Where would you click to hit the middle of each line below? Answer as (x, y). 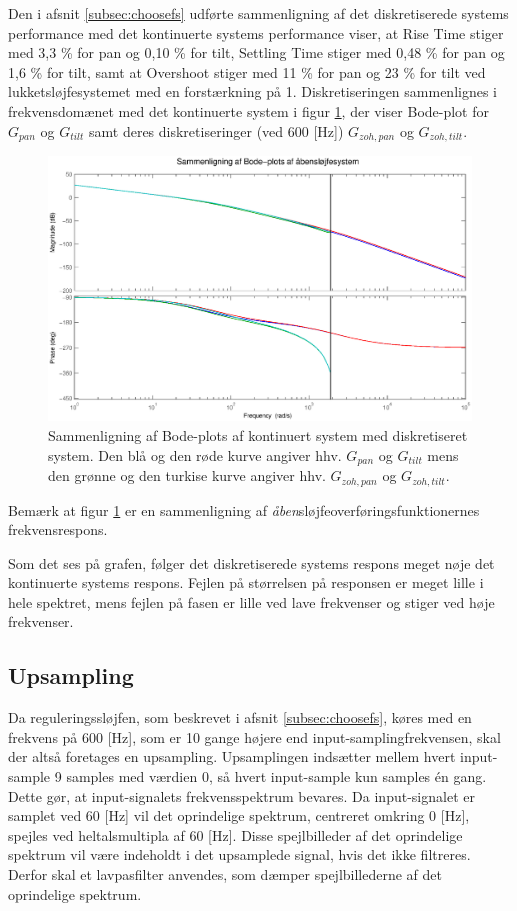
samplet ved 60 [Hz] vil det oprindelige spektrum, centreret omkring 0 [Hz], (239, 815)
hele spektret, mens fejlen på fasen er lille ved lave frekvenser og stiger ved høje (251, 601)
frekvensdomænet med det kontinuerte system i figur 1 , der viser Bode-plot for (249, 110)
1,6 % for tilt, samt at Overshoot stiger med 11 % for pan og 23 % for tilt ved (247, 71)
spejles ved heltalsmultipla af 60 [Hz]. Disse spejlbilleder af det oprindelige (235, 834)
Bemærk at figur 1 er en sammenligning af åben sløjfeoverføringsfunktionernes (244, 509)
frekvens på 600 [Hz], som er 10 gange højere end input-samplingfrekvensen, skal (254, 736)
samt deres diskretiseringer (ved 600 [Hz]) (216, 130)
